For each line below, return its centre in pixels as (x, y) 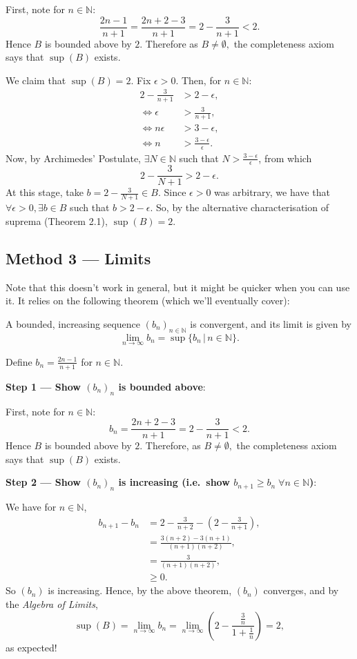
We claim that (36, 80)
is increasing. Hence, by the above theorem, (140, 590)
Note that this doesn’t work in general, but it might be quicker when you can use (178, 287)
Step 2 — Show (43, 482)
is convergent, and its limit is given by (271, 323)
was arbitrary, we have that (272, 192)
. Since (172, 192)
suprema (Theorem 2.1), (57, 220)
